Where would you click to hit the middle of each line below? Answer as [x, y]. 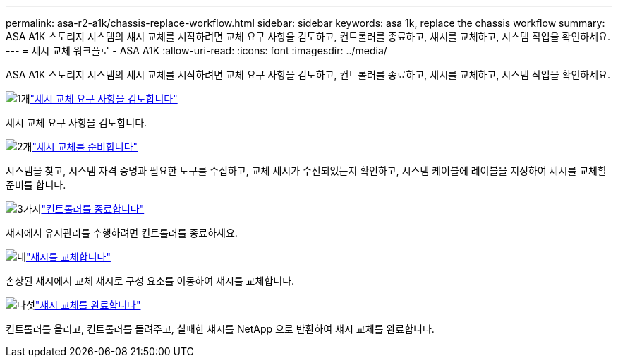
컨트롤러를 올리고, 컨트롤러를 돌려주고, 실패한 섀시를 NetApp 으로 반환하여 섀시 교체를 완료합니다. [220, 329]
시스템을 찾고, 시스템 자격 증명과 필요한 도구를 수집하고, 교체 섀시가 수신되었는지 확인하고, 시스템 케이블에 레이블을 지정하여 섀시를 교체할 [306, 171]
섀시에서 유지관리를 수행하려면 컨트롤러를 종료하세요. [122, 233]
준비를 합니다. [36, 185]
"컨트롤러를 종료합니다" [93, 209]
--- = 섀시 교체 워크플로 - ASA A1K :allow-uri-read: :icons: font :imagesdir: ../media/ [196, 50]
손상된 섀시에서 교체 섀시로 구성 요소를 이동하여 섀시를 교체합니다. [150, 281]
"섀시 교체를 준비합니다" [85, 147]
